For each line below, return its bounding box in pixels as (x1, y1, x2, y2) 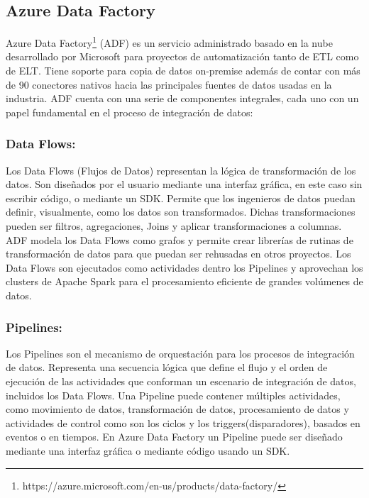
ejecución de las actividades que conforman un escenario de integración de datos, (6, 373, 356, 388)
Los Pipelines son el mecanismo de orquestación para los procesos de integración (6, 345, 355, 360)
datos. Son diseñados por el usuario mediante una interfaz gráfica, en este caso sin (6, 177, 363, 192)
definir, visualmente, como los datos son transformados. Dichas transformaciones (6, 204, 356, 219)
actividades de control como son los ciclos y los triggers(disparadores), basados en (6, 415, 360, 430)
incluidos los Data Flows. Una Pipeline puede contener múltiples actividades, (6, 387, 341, 402)
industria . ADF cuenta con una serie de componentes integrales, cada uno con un (6, 91, 359, 106)
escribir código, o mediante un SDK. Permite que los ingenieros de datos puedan (6, 190, 356, 205)
